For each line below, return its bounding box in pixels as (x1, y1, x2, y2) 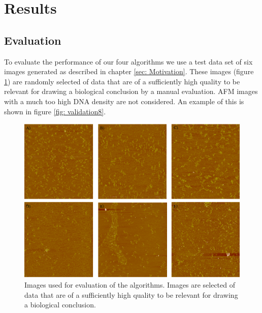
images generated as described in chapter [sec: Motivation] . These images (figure (4, 66, 254, 77)
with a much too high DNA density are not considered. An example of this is (4, 96, 244, 106)
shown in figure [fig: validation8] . (4, 106, 106, 116)
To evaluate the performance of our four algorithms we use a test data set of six (4, 56, 253, 67)
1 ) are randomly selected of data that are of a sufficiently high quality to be (4, 76, 240, 86)
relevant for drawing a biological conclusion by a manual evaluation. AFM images (4, 86, 258, 97)
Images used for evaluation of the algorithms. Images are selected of (24, 279, 236, 290)
